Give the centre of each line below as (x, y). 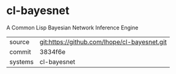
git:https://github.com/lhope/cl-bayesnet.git (103, 42)
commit (20, 51)
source (19, 42)
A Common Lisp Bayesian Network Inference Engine (72, 28)
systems (21, 62)
